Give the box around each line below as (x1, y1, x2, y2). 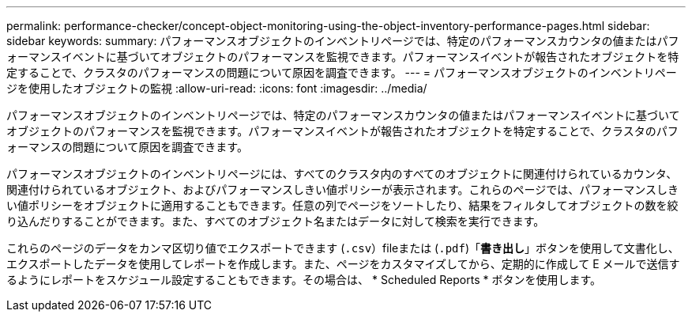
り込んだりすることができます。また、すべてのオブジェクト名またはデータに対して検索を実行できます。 (6, 214, 545, 228)
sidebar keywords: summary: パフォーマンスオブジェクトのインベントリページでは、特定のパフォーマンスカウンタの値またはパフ (6, 34, 679, 47)
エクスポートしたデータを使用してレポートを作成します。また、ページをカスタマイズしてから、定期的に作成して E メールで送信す (6, 257, 680, 271)
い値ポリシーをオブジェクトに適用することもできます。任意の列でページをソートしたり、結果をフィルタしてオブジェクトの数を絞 (6, 199, 679, 212)
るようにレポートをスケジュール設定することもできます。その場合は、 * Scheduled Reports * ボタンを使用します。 (6, 273, 602, 286)
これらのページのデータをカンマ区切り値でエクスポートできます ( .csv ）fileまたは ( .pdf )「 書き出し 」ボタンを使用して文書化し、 (6, 241, 679, 255)
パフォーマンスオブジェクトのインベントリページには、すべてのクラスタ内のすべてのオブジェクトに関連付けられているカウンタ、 (6, 167, 678, 180)
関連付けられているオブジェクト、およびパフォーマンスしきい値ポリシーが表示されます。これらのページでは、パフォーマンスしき (6, 183, 679, 196)
